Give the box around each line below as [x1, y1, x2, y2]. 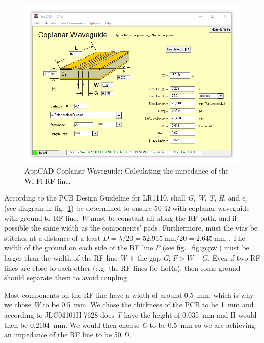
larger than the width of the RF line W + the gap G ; [4, 252, 171, 263]
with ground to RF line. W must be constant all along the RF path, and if [4, 212, 237, 223]
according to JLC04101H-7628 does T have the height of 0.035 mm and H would [4, 309, 257, 320]
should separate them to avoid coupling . [4, 272, 131, 283]
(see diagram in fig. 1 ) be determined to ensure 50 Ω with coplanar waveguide [4, 202, 250, 213]
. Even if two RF [208, 252, 260, 263]
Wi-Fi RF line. [24, 175, 71, 186]
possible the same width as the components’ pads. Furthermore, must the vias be [4, 222, 258, 233]
